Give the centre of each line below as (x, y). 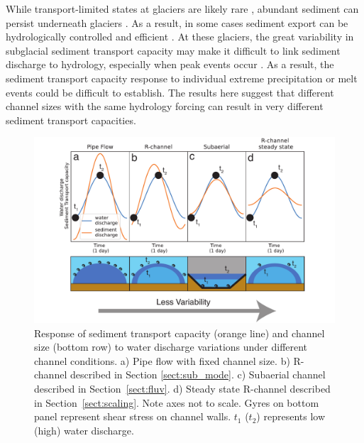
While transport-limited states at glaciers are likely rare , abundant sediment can (182, 9)
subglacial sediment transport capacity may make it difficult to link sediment (173, 50)
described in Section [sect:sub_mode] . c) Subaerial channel (198, 374)
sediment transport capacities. (71, 120)
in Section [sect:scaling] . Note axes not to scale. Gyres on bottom (177, 402)
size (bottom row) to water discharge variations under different (171, 347)
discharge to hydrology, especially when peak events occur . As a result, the (170, 64)
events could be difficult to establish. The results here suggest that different (170, 92)
